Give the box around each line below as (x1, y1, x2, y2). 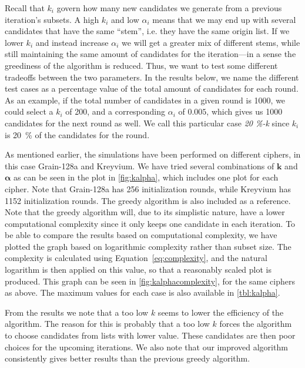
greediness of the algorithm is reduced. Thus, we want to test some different (5, 59, 278, 71)
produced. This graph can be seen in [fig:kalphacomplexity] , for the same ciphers (5, 275, 296, 287)
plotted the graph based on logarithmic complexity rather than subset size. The (5, 240, 291, 252)
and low (110, 13, 139, 25)
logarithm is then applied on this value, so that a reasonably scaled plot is (5, 263, 272, 276)
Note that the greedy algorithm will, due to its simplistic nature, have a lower (5, 206, 285, 218)
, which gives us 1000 (206, 105, 283, 118)
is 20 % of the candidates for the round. (5, 128, 150, 140)
